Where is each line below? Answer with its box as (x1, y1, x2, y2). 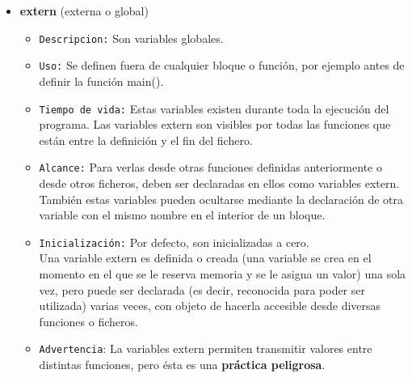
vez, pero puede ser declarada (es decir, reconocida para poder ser (39, 281, 366, 298)
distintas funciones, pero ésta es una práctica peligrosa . (39, 356, 326, 373)
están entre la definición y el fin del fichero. (39, 131, 253, 148)
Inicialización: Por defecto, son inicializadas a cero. (39, 233, 309, 250)
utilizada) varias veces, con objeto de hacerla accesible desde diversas (39, 297, 381, 314)
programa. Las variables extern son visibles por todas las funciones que (39, 116, 391, 133)
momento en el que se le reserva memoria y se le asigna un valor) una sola (39, 265, 406, 282)
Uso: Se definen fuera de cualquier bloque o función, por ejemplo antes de (39, 57, 405, 74)
